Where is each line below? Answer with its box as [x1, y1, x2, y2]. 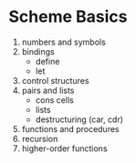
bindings [21, 46, 56, 56]
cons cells [35, 94, 74, 106]
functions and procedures [21, 123, 120, 134]
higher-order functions [21, 143, 108, 154]
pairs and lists [21, 85, 75, 96]
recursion [21, 133, 58, 144]
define [35, 56, 60, 66]
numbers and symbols [21, 36, 106, 47]
